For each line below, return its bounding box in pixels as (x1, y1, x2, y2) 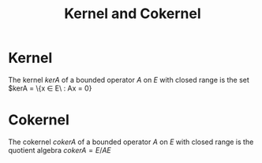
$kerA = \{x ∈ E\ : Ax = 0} (8, 83, 92, 93)
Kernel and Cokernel (64, 5, 201, 23)
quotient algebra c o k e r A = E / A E (8, 145, 112, 154)
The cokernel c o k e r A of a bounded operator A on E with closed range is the (8, 137, 254, 146)
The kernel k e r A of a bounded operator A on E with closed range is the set (8, 75, 250, 84)
